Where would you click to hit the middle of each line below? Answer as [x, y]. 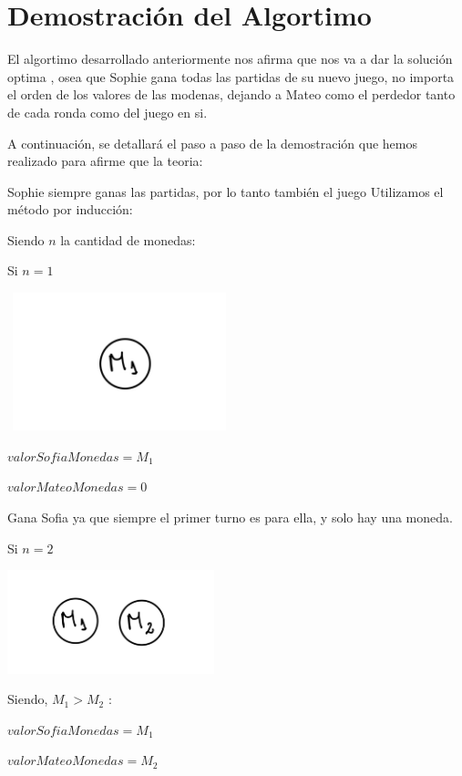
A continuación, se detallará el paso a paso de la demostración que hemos [212, 143]
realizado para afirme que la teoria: [105, 161]
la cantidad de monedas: [128, 239]
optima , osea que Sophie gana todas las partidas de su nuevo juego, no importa [231, 76]
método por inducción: [70, 209]
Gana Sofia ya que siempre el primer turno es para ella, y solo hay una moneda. [230, 517]
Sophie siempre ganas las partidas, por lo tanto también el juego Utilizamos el [226, 191]
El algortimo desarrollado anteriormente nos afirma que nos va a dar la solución [230, 59]
